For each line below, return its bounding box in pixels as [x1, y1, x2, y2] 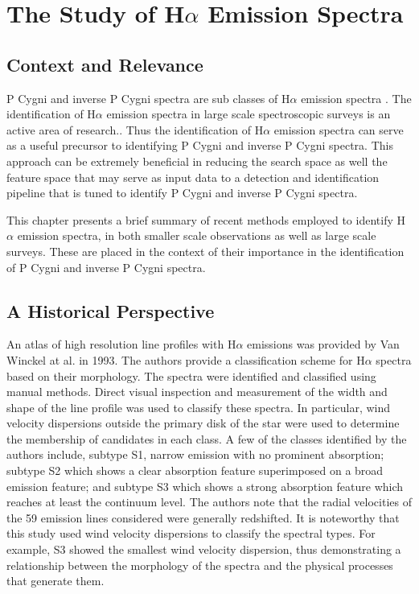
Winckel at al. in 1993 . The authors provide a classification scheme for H [6, 351, 365, 368]
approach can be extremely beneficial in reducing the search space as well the [6, 152, 388, 169]
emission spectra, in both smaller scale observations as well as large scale [17, 227, 376, 244]
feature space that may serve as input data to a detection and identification [6, 168, 380, 185]
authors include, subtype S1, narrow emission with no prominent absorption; [6, 446, 384, 463]
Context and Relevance [6, 52, 203, 76]
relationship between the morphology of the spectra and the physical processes [6, 556, 393, 573]
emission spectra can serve [273, 121, 404, 138]
